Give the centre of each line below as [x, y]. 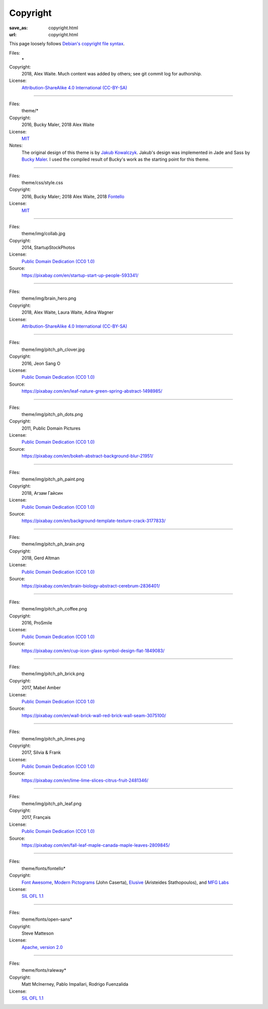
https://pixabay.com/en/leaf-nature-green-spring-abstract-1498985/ [92, 391]
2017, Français [36, 817]
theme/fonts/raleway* [44, 970]
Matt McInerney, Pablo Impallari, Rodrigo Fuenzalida [75, 984]
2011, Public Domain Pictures [51, 428]
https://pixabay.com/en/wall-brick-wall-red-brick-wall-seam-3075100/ [94, 715]
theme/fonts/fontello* [44, 868]
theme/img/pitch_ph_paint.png [53, 479]
